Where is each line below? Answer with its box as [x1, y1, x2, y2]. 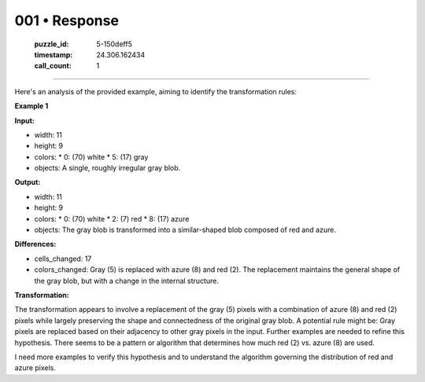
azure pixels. [14, 363, 57, 373]
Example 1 [14, 101, 49, 111]
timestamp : [34, 50, 73, 59]
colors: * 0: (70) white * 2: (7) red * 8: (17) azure [34, 214, 190, 223]
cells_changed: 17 [34, 254, 92, 263]
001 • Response [14, 12, 120, 29]
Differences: [14, 240, 57, 249]
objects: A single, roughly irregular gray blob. [34, 163, 181, 173]
